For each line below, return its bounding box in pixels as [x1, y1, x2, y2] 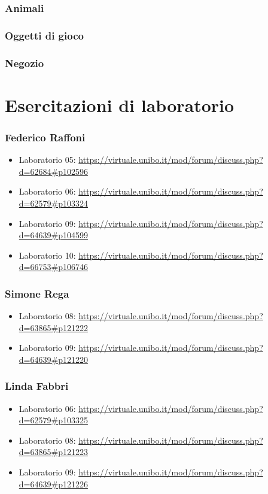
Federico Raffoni [5, 129, 86, 144]
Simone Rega [5, 286, 69, 301]
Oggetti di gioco [5, 28, 84, 43]
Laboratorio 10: [19, 248, 76, 261]
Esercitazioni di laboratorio [5, 92, 234, 117]
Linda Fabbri [5, 378, 69, 393]
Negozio [5, 55, 44, 70]
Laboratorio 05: [19, 153, 76, 166]
